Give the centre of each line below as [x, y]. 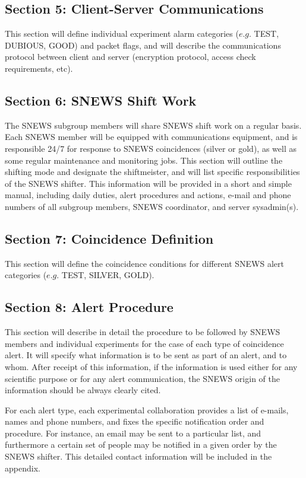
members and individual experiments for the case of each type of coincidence [144, 343]
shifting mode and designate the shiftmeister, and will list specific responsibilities [152, 172]
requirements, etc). [39, 68]
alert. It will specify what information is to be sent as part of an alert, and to [146, 355]
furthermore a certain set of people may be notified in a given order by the [141, 444]
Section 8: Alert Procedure [89, 307]
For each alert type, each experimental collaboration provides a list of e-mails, [147, 410]
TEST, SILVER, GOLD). [108, 275]
